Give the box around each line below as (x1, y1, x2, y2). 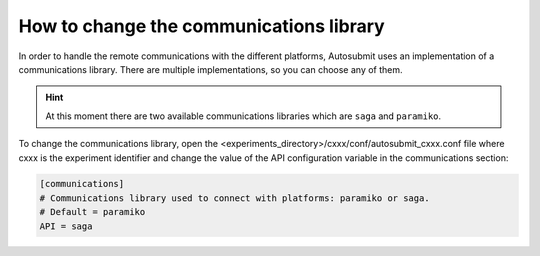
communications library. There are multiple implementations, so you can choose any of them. (18, 63, 404, 75)
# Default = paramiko (39, 206, 146, 218)
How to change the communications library (18, 15, 385, 37)
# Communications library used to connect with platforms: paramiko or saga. (39, 192, 430, 204)
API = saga (39, 220, 93, 232)
